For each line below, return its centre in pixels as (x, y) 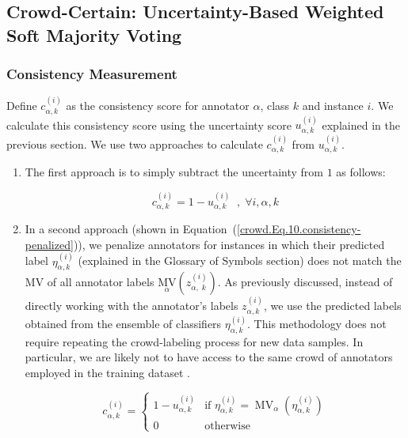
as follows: (361, 172)
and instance (333, 106)
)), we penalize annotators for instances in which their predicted (229, 244)
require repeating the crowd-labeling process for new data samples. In (194, 341)
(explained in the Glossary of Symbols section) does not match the (240, 261)
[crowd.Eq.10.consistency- (299, 228)
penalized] (49, 244)
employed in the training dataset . (107, 372)
